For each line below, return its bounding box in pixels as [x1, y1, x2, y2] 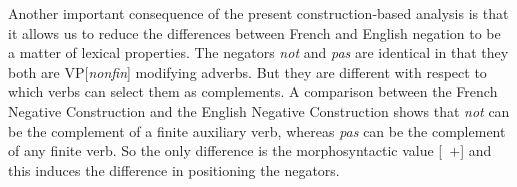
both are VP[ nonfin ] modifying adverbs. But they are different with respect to [8, 61, 487, 82]
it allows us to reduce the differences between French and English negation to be [8, 22, 501, 43]
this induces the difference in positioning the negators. [8, 159, 340, 180]
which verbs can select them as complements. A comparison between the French [8, 81, 498, 102]
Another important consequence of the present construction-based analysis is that [8, 3, 509, 23]
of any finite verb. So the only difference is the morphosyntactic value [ [8, 140, 443, 161]
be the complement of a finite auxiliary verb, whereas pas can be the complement [8, 120, 506, 141]
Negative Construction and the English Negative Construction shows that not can [8, 100, 510, 121]
